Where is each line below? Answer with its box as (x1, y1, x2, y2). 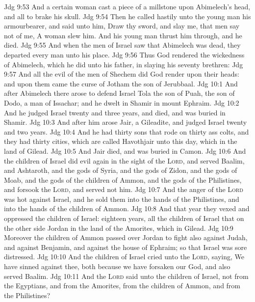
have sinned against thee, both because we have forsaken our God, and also (4, 261, 230, 272)
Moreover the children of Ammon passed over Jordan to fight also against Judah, (4, 232, 248, 243)
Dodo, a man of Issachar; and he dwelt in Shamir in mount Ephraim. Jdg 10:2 (4, 97, 239, 108)
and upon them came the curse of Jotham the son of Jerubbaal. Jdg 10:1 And (4, 78, 238, 88)
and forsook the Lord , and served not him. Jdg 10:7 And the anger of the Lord (4, 184, 243, 194)
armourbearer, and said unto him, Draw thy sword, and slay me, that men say (4, 21, 240, 31)
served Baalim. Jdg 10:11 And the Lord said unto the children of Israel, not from (4, 271, 249, 281)
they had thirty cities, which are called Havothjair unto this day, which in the (4, 136, 237, 146)
